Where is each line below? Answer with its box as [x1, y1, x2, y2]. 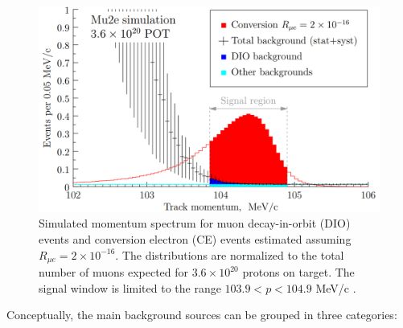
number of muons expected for [39, 264, 189, 281]
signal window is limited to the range [39, 279, 221, 296]
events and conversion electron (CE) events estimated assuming [39, 231, 352, 248]
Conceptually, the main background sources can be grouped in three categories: [6, 306, 397, 323]
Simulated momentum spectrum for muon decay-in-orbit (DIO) [39, 215, 351, 232]
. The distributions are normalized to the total [115, 246, 344, 263]
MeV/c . [315, 279, 356, 296]
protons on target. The [242, 264, 355, 281]
